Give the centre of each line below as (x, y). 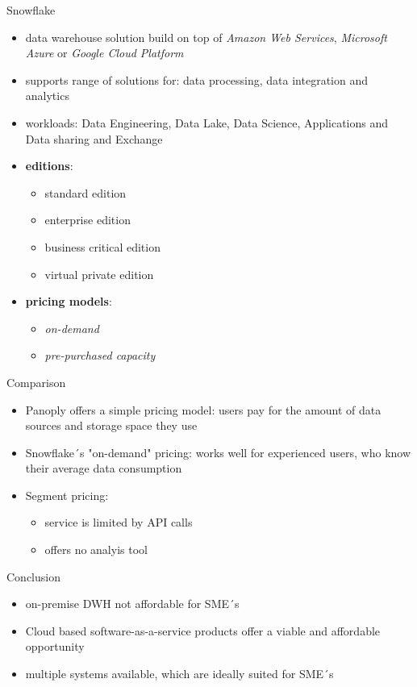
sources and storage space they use (111, 425)
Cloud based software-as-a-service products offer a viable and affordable (203, 630)
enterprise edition (88, 220)
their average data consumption (104, 468)
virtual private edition (99, 274)
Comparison (36, 382)
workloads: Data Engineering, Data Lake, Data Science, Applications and (207, 122)
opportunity (55, 646)
